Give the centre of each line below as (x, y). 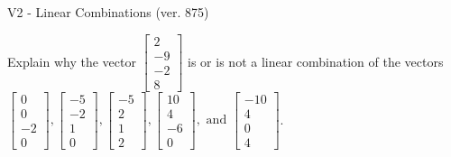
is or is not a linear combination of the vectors (316, 61)
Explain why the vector (72, 61)
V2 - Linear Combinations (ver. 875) (108, 12)
